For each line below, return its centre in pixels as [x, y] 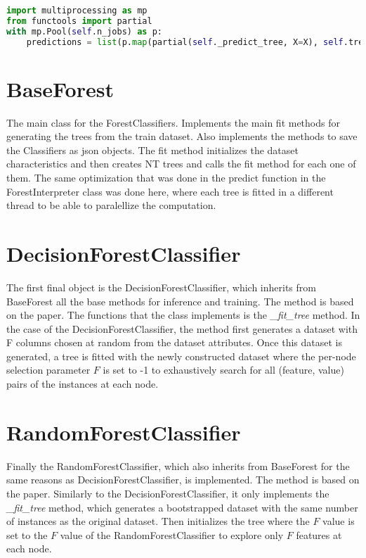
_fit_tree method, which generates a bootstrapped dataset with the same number [182, 507]
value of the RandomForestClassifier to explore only [172, 534]
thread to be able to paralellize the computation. [111, 205]
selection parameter [48, 370]
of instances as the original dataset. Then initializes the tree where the [158, 521]
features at [319, 534]
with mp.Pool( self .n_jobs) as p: [84, 31]
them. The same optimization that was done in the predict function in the [166, 177]
